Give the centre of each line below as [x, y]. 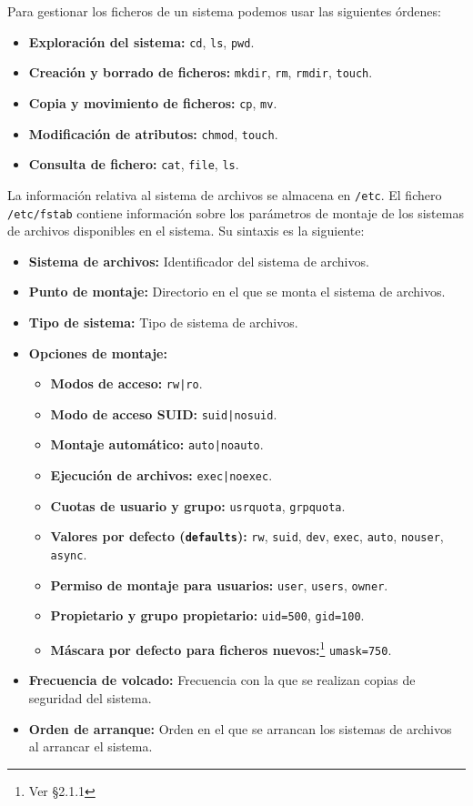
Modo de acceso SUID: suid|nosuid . [164, 413]
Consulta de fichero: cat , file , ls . [134, 164]
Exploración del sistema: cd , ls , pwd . [141, 41]
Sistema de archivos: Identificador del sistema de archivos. [199, 261]
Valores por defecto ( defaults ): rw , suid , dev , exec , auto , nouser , [247, 536]
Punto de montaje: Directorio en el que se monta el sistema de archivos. [237, 292]
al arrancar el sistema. [91, 746]
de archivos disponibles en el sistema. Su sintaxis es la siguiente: [186, 231]
